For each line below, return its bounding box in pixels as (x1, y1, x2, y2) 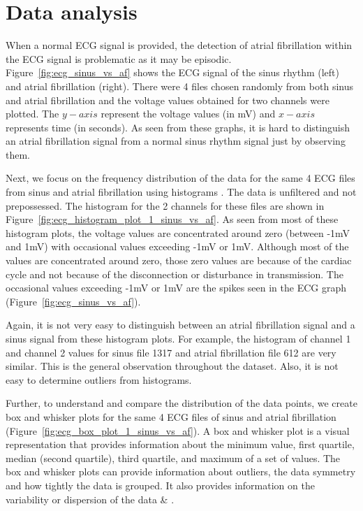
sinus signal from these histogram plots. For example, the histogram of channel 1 (6, 331, 351, 345)
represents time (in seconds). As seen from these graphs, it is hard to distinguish (6, 120, 350, 134)
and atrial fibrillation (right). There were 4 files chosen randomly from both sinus (6, 78, 354, 93)
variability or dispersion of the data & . (6, 491, 175, 506)
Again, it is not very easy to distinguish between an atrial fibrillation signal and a (6, 317, 355, 332)
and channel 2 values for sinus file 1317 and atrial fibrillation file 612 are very (6, 345, 336, 359)
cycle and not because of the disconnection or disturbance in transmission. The (6, 266, 343, 281)
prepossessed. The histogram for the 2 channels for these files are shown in (6, 198, 325, 213)
